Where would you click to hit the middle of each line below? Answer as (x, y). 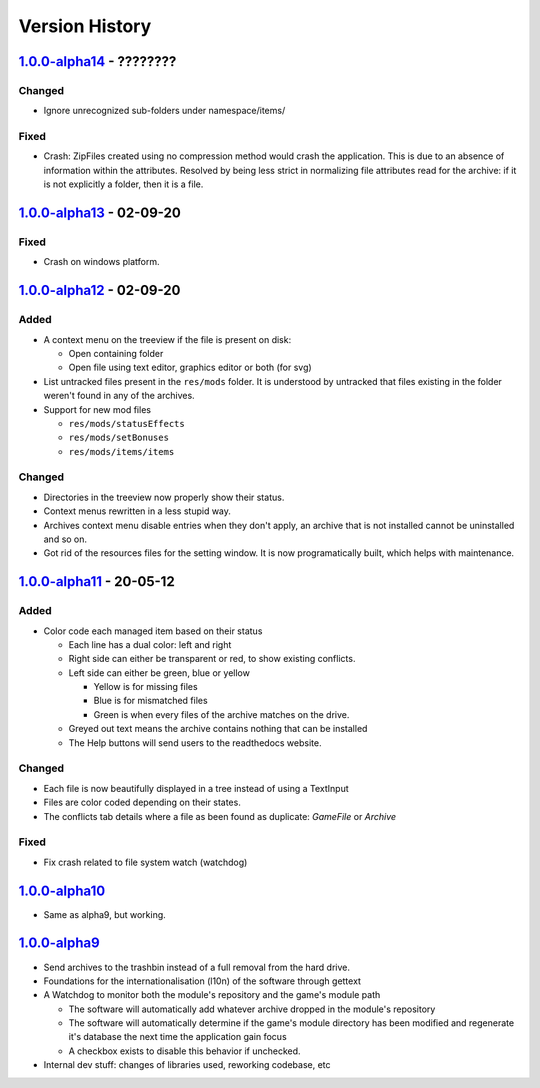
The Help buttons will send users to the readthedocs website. (195, 742)
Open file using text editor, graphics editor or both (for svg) (190, 367)
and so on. (65, 539)
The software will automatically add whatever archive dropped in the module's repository (252, 1009)
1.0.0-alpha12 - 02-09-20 (99, 290)
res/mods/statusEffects (126, 423)
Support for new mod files (97, 409)
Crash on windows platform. (101, 262)
